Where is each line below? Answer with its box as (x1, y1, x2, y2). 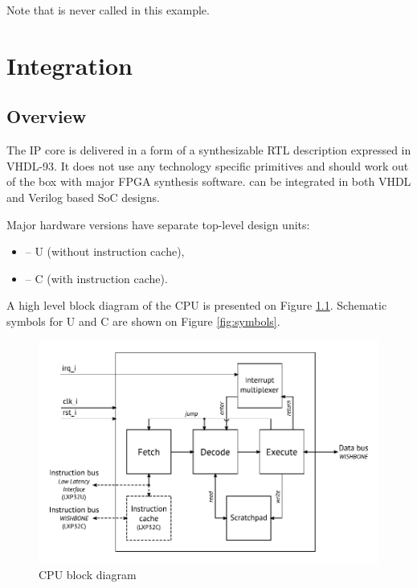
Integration (6, 48, 133, 81)
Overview (6, 104, 87, 129)
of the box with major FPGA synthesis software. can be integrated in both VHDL (6, 173, 411, 190)
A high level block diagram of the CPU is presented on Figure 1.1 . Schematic (6, 297, 387, 314)
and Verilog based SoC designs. (6, 188, 160, 205)
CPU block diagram (39, 566, 137, 583)
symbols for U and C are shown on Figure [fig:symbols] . (6, 312, 280, 329)
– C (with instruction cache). (25, 269, 168, 286)
